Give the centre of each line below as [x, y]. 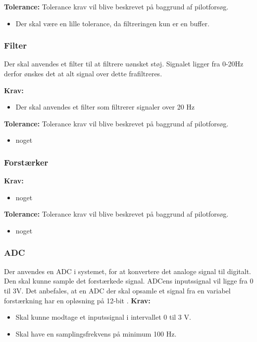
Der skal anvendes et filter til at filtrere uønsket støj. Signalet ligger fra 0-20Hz [124, 64]
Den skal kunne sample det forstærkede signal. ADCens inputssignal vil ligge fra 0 [129, 281]
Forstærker [26, 162]
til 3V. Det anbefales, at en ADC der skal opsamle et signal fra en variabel [117, 290]
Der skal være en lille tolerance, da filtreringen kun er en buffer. [112, 23]
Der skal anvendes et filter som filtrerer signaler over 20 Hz [105, 107]
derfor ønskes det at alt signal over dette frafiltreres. [83, 73]
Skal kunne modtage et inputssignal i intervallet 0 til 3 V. [103, 317]
